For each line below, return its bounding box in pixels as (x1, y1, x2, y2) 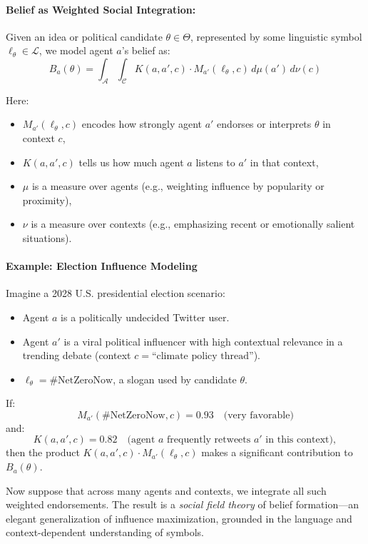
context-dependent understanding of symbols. (6, 525, 204, 540)
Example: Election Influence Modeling (6, 258, 198, 273)
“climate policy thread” (151, 351, 254, 362)
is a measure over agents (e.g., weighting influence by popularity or (31, 178, 324, 193)
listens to (195, 154, 235, 169)
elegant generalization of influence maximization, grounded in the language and (6, 510, 352, 525)
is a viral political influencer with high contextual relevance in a (63, 333, 343, 348)
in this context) (265, 435, 333, 445)
